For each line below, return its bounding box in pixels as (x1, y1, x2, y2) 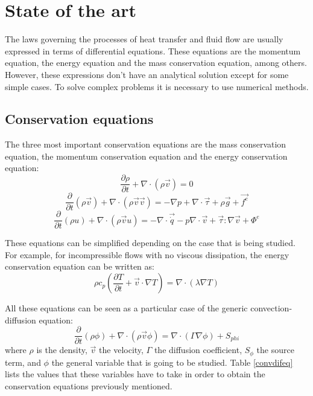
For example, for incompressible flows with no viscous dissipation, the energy (5, 248, 289, 261)
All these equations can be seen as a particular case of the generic (5, 302, 248, 314)
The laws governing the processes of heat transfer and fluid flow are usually (5, 33, 283, 45)
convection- (250, 302, 292, 314)
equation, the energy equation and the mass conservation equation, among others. (5, 56, 307, 69)
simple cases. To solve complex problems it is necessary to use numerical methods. (5, 80, 309, 93)
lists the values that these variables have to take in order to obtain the (5, 368, 265, 380)
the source (256, 343, 294, 356)
